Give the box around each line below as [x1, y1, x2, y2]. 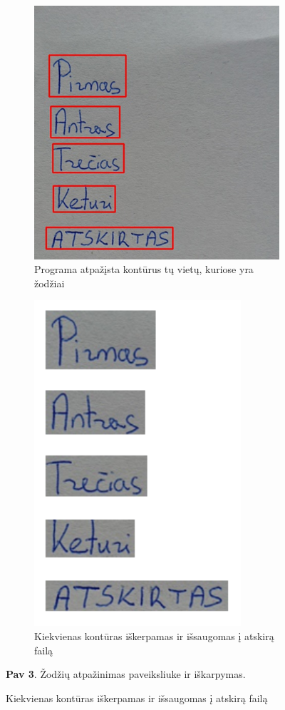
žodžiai [34, 275, 65, 290]
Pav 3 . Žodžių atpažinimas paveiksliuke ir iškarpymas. [6, 667, 246, 681]
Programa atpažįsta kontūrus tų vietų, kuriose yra [34, 262, 254, 277]
